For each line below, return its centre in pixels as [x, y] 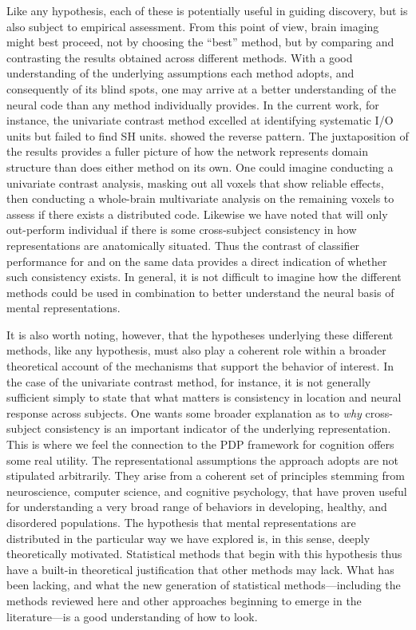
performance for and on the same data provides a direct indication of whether [197, 261]
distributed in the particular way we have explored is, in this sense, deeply [188, 538]
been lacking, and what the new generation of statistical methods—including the [204, 585]
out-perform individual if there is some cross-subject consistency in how [182, 230]
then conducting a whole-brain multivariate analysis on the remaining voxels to [200, 198]
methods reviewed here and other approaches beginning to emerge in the [184, 600]
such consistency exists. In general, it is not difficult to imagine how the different [204, 277]
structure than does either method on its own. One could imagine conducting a [200, 166]
